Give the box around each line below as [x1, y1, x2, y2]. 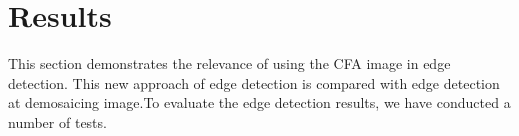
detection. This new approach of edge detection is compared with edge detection [8, 72, 500, 93]
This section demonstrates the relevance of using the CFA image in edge [8, 53, 451, 74]
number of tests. [8, 111, 107, 132]
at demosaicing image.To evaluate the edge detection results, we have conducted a [8, 92, 511, 113]
